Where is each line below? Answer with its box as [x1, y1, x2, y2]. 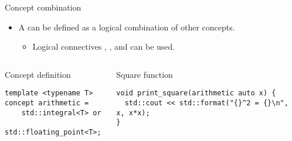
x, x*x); [116, 108, 150, 117]
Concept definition [5, 68, 71, 80]
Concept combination [5, 1, 82, 13]
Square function [116, 68, 173, 80]
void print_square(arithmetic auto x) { [116, 89, 276, 98]
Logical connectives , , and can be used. [32, 40, 175, 53]
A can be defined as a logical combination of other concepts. [18, 20, 235, 33]
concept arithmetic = [5, 99, 89, 108]
